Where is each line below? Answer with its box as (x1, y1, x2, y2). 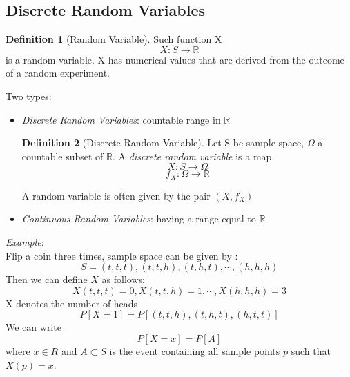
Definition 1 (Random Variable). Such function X (6, 32, 222, 46)
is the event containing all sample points (109, 343, 280, 358)
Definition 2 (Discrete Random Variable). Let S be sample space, (21, 135, 304, 150)
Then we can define (6, 272, 88, 287)
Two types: (6, 88, 52, 103)
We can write (6, 320, 61, 334)
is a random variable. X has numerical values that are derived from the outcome (6, 52, 344, 66)
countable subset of (21, 148, 104, 163)
